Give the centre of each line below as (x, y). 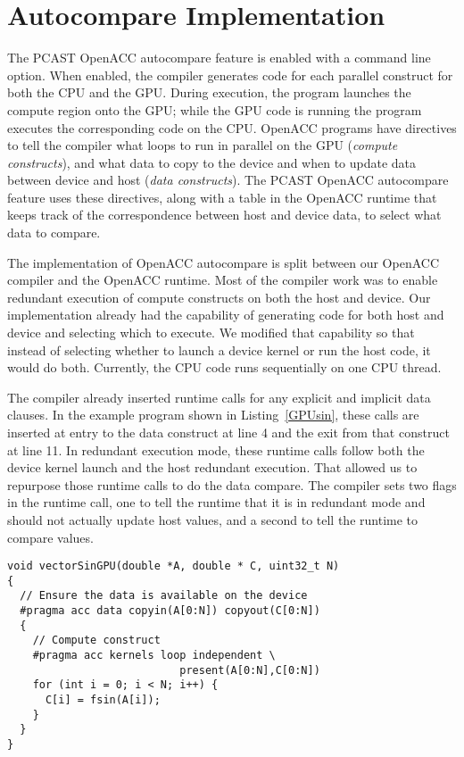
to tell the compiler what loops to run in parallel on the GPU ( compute (203, 145)
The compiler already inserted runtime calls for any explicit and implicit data (219, 397)
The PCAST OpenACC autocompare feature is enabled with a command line (219, 58)
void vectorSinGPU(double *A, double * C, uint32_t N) (174, 566)
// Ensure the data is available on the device (164, 596)
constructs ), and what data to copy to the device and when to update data (212, 162)
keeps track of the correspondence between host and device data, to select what (224, 215)
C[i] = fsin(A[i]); (103, 700)
